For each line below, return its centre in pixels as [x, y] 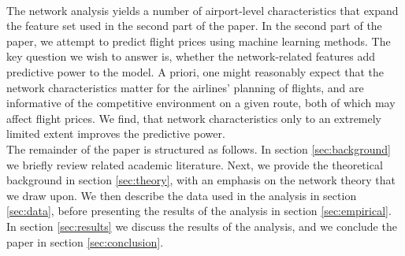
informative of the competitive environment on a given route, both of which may [201, 103]
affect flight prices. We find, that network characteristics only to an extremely [194, 118]
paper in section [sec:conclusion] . [85, 241]
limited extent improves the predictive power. [116, 134]
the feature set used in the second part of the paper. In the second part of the [194, 26]
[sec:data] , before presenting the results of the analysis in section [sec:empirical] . [199, 211]
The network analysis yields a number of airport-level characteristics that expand [202, 10]
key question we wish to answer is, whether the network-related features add [191, 56]
